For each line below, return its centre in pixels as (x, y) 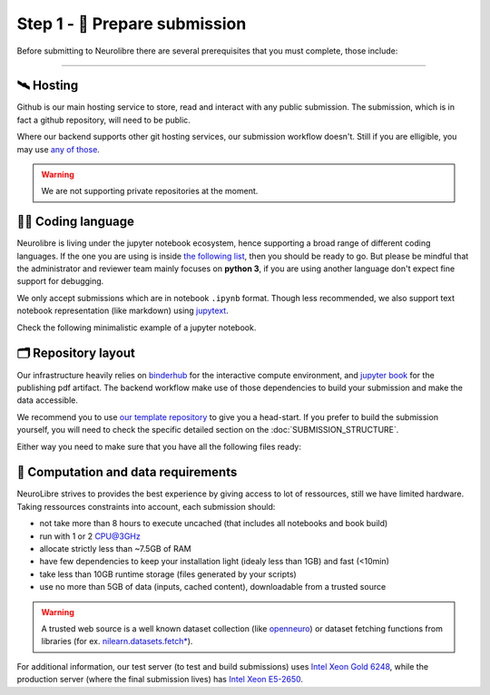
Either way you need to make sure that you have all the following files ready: (159, 446)
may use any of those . (58, 149)
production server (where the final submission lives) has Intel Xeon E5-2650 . (160, 680)
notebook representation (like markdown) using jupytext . (122, 311)
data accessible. (48, 400)
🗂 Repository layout (76, 353)
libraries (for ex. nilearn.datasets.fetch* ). (117, 641)
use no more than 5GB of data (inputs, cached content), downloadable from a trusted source (213, 587)
